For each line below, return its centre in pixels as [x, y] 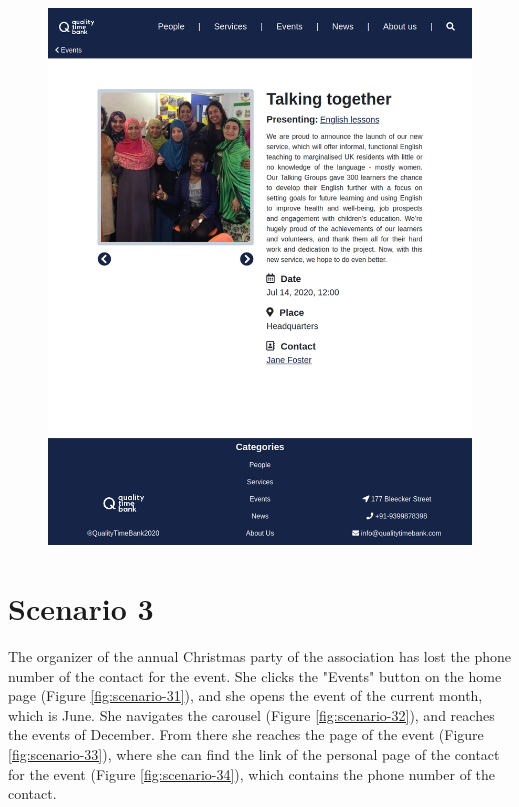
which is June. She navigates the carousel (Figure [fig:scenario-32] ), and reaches [251, 714]
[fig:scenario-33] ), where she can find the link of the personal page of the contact [254, 754]
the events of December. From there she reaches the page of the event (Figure [246, 734]
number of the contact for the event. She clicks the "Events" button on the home [255, 675]
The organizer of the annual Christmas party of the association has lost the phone [260, 656]
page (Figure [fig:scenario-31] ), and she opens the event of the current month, [245, 695]
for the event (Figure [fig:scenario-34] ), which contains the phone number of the [252, 773]
